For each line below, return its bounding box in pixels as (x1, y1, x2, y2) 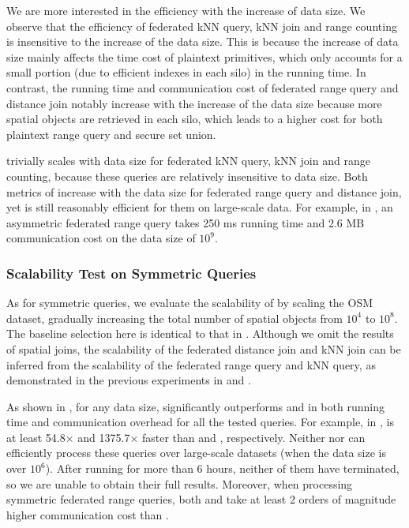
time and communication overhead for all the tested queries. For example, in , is (6, 414, 394, 430)
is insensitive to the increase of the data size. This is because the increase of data (6, 33, 399, 50)
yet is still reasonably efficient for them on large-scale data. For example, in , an (6, 199, 393, 215)
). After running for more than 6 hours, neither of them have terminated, (45, 460, 400, 477)
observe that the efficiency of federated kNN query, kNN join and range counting (6, 17, 397, 34)
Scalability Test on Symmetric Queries (6, 263, 257, 283)
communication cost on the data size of (6, 230, 196, 246)
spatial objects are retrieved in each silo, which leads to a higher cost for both (6, 110, 383, 127)
